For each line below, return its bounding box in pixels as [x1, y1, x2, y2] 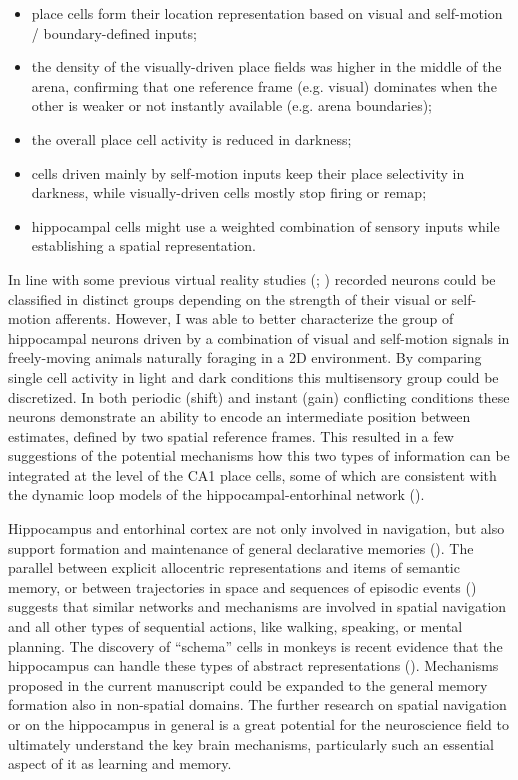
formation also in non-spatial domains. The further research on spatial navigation [8, 694, 507, 715]
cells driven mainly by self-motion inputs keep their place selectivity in [31, 162, 465, 183]
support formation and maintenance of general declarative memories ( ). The [8, 537, 474, 558]
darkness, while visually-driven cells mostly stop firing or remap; [31, 182, 427, 203]
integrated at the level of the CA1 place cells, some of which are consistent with [8, 464, 497, 485]
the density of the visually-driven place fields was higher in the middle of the [31, 56, 502, 77]
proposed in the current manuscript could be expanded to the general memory [8, 674, 488, 695]
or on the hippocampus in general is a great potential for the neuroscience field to [8, 714, 509, 734]
